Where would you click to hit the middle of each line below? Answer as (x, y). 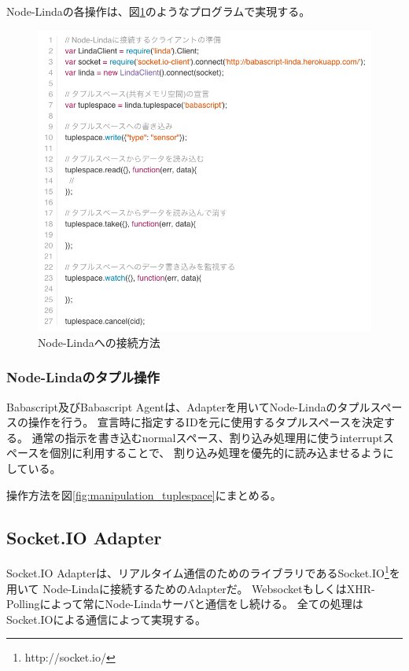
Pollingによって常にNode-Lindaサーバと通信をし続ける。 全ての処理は (185, 604)
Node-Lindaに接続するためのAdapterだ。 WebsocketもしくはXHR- (209, 588)
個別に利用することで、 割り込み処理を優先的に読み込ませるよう (216, 453)
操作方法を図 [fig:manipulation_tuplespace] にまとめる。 (144, 494)
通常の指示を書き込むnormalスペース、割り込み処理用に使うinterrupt (207, 437)
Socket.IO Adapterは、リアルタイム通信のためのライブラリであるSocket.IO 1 (198, 572)
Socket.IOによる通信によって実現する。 (106, 619)
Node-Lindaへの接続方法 (99, 342)
